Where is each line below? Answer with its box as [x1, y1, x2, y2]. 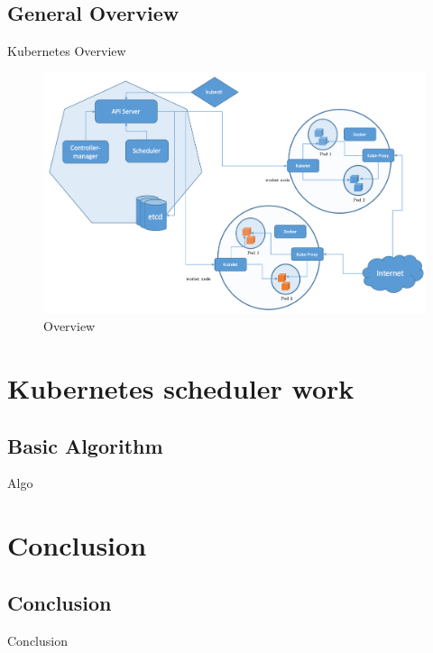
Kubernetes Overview [7, 41, 126, 60]
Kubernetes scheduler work [7, 370, 355, 407]
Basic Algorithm [7, 431, 163, 459]
